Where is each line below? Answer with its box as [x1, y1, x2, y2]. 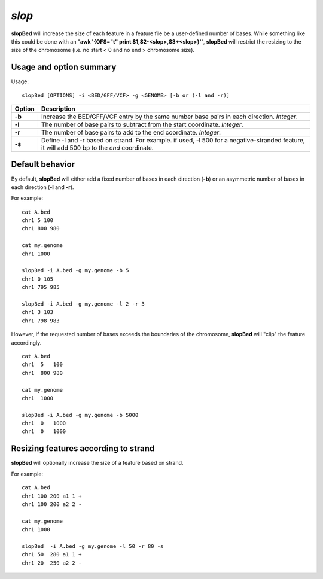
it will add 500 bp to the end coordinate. [41, 144, 154, 152]
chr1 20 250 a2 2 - [22, 559, 82, 566]
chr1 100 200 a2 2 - [22, 501, 82, 508]
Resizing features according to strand [11, 443, 155, 454]
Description [41, 105, 76, 113]
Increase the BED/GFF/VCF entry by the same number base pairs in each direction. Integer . [41, 112, 298, 121]
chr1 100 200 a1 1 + [22, 492, 82, 499]
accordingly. [11, 339, 42, 346]
